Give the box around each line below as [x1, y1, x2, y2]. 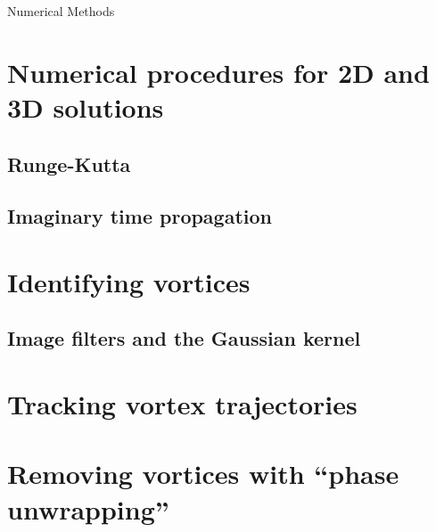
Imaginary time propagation [7, 202, 273, 230]
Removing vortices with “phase [7, 455, 399, 492]
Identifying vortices [7, 263, 251, 299]
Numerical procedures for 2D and [7, 53, 430, 90]
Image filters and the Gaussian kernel [7, 324, 361, 352]
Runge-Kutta [7, 150, 131, 177]
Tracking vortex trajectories [7, 386, 358, 422]
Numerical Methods [7, 2, 115, 20]
